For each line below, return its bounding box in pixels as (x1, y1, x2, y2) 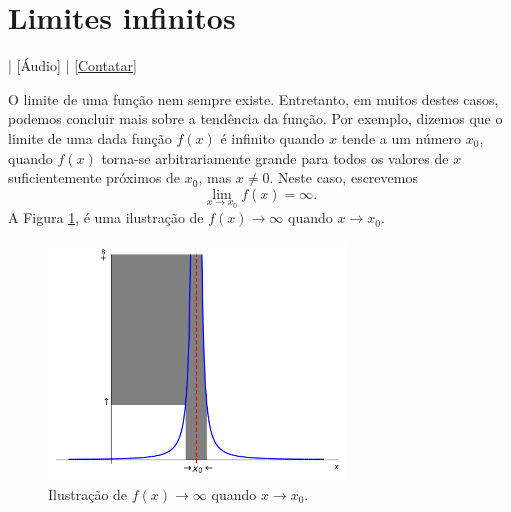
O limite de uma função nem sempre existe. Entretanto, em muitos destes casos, (8, 88, 499, 109)
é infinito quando (220, 127, 325, 148)
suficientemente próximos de (8, 167, 181, 188)
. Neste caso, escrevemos (269, 167, 418, 188)
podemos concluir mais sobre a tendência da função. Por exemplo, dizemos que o (8, 108, 503, 129)
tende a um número (341, 127, 462, 148)
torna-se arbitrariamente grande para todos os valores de (101, 147, 449, 168)
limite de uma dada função (8, 127, 172, 148)
